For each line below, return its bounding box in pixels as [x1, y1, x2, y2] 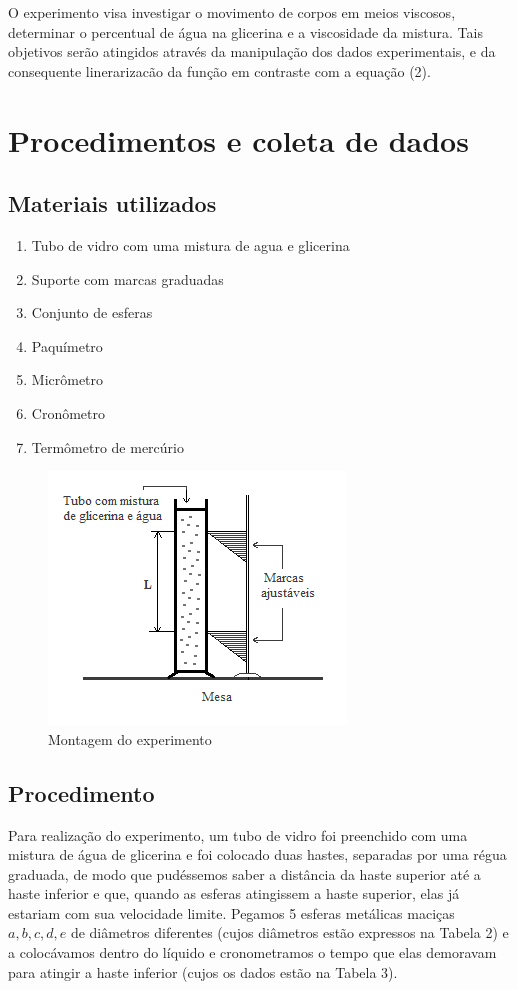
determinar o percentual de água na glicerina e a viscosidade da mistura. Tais [8, 21, 483, 42]
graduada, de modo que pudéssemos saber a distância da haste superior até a [8, 863, 481, 884]
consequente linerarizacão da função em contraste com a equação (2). [8, 60, 431, 81]
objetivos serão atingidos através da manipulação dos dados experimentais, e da [8, 41, 496, 62]
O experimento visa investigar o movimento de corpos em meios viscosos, [8, 2, 456, 22]
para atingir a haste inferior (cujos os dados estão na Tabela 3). [8, 961, 398, 982]
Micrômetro [31, 369, 104, 390]
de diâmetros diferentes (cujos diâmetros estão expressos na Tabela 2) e [70, 922, 509, 943]
